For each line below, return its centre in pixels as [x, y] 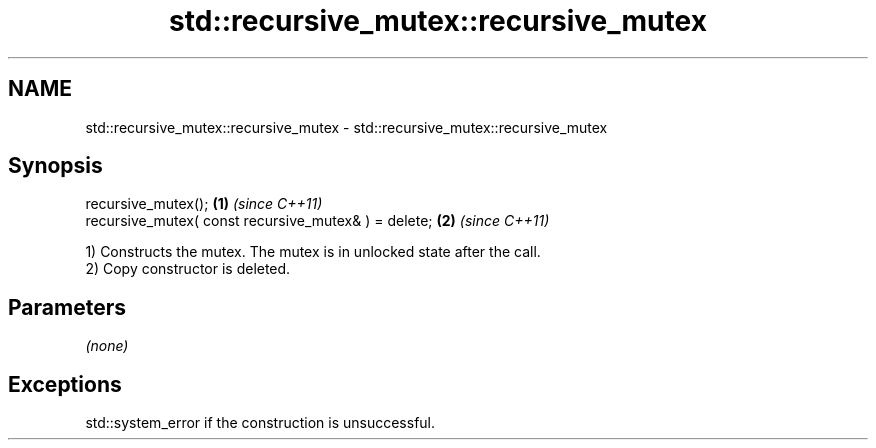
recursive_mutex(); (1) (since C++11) [204, 204]
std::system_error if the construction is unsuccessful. [260, 423]
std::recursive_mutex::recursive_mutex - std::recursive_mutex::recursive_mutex [346, 127]
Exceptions [65, 384]
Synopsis [55, 166]
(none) [107, 346]
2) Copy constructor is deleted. [188, 269]
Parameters [67, 307]
